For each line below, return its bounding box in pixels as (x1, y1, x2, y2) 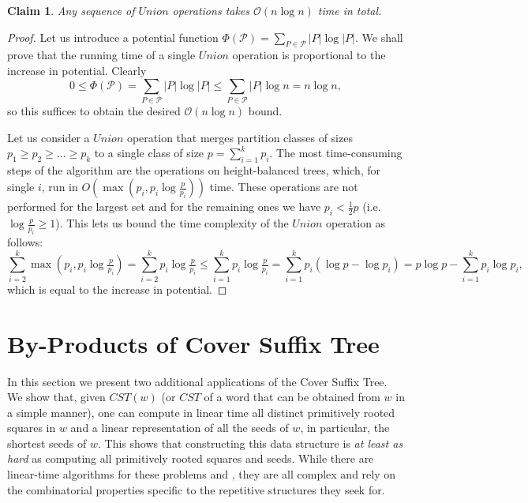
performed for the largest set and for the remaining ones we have (7, 198, 321, 215)
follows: (7, 234, 43, 250)
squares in (7, 419, 56, 436)
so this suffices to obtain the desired (7, 102, 181, 118)
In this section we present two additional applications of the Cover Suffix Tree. (7, 373, 388, 389)
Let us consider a (7, 129, 90, 145)
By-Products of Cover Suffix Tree (7, 327, 380, 359)
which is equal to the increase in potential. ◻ (7, 280, 227, 297)
